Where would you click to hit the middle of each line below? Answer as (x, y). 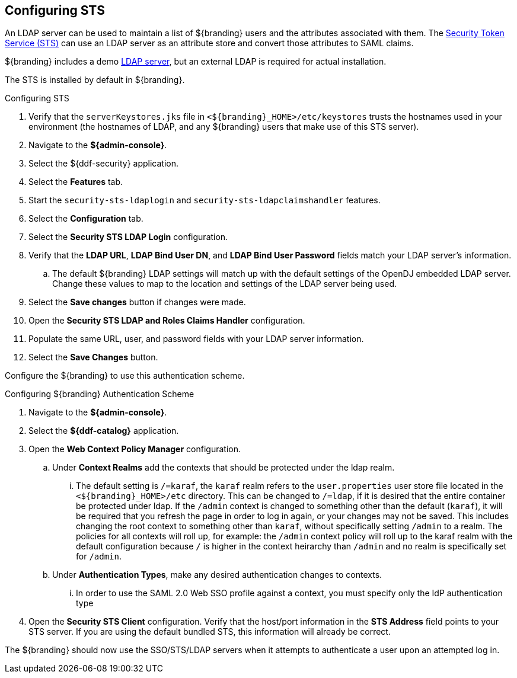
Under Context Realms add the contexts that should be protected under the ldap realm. (224, 468)
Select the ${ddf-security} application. (104, 164)
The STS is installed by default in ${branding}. (95, 80)
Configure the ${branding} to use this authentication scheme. (125, 376)
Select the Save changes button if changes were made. (137, 302)
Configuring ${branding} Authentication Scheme (100, 394)
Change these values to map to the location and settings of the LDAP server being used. (224, 284)
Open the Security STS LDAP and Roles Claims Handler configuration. (167, 321)
